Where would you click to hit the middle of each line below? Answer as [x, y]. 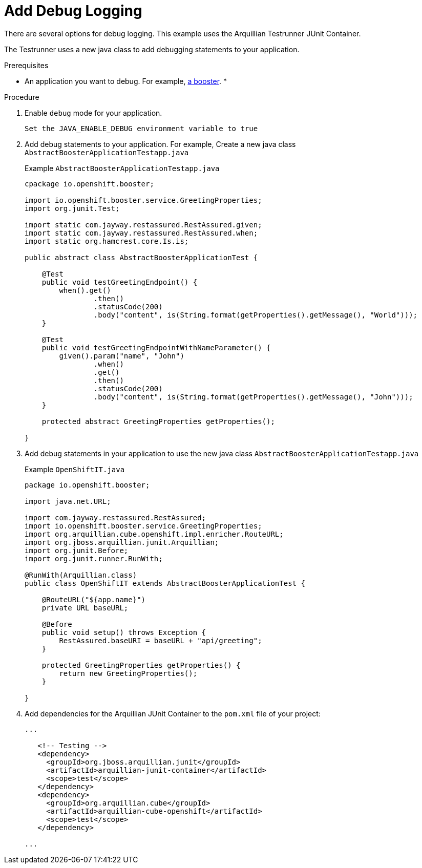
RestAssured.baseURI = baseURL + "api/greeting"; [161, 640]
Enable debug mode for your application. [93, 113]
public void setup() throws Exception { [124, 632]
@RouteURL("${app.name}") [94, 599]
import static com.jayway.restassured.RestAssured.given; [143, 225]
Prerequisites [26, 65]
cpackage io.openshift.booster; [89, 184]
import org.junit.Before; [77, 550]
